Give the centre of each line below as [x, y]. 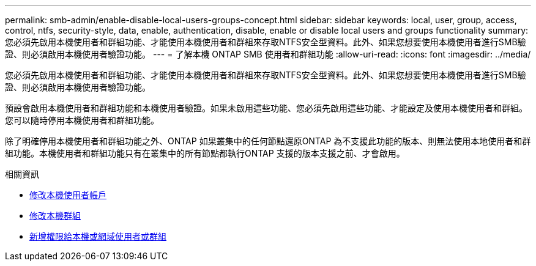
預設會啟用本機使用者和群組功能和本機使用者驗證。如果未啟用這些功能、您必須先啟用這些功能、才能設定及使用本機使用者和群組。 [266, 108]
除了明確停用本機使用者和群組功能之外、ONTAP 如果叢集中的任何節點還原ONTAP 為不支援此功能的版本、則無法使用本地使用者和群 [268, 141]
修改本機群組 [55, 216]
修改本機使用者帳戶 [68, 195]
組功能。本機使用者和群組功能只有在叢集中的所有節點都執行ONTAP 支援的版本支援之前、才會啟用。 [205, 153]
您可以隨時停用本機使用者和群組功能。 [82, 120]
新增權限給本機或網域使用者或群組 [98, 236]
